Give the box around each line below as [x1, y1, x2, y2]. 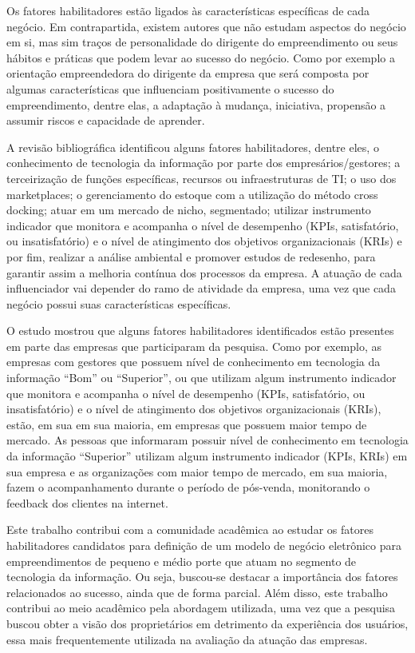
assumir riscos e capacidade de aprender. [6, 112, 205, 129]
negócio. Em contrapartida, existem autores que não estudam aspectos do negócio [6, 18, 406, 34]
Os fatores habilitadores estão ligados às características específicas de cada [6, 2, 370, 18]
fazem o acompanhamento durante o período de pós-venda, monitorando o [6, 479, 370, 496]
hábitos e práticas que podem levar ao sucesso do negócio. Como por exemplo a [6, 49, 395, 66]
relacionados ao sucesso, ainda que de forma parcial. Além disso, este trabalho [6, 583, 388, 600]
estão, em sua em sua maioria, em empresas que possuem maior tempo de [6, 416, 367, 432]
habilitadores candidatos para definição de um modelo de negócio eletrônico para [6, 537, 401, 553]
